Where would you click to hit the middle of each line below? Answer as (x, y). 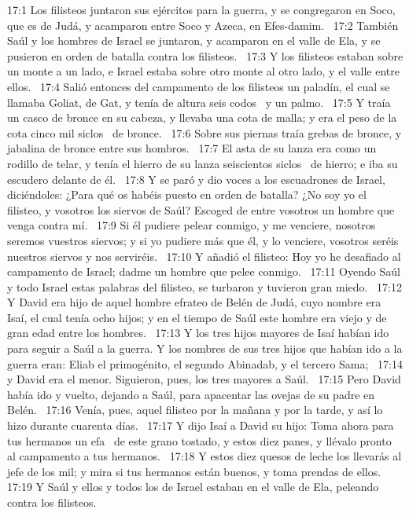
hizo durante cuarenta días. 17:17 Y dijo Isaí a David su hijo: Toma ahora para (201, 425)
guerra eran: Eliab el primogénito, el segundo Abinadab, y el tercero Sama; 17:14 (205, 363)
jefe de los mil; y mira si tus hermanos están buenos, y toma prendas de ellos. (194, 471)
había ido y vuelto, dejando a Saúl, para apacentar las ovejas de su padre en (191, 394)
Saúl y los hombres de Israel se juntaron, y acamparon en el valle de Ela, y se (194, 40)
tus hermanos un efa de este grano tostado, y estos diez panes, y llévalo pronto (199, 440)
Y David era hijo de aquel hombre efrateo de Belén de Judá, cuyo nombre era (194, 302)
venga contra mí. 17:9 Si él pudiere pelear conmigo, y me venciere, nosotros (192, 225)
